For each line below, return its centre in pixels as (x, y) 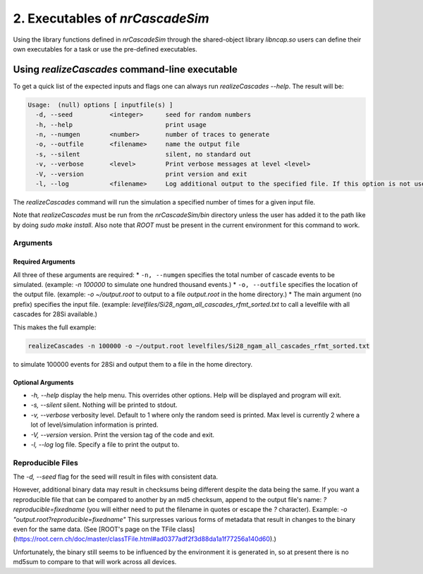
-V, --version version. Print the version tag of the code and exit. (123, 434)
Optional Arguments (43, 382)
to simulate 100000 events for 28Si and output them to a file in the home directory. (133, 364)
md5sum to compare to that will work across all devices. (95, 562)
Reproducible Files (46, 463)
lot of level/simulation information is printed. (94, 425)
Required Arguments (44, 262)
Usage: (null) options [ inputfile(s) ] (100, 105)
